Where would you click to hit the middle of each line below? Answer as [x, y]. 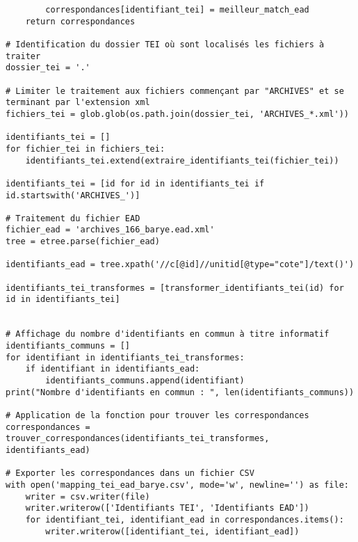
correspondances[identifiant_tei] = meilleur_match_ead [177, 10]
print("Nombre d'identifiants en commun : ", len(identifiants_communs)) [180, 392]
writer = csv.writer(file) [88, 496]
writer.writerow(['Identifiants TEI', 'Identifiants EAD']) [167, 508]
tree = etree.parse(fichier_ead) [83, 242]
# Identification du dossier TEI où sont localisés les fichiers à [165, 44]
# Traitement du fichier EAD [73, 218]
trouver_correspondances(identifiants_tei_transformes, [138, 439]
